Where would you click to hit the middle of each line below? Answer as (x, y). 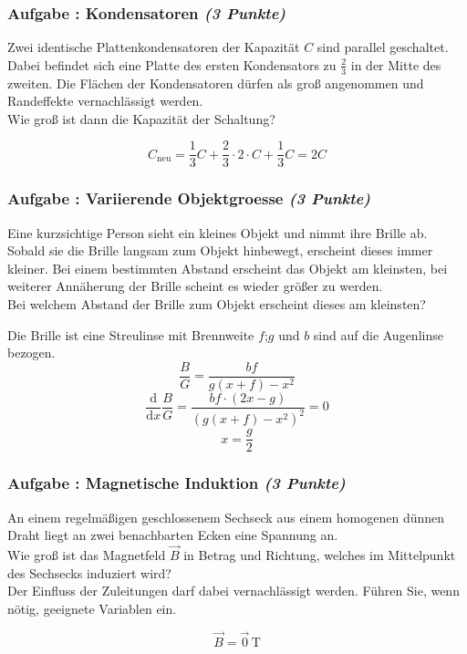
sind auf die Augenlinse (378, 334)
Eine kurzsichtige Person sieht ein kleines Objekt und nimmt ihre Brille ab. (218, 232)
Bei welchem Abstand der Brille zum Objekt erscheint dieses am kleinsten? (217, 304)
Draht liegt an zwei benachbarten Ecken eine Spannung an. (173, 535)
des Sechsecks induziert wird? (89, 572)
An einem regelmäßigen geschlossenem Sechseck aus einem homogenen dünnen (226, 517)
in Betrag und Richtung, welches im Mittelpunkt (320, 555)
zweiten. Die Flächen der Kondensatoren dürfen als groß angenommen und (216, 83)
